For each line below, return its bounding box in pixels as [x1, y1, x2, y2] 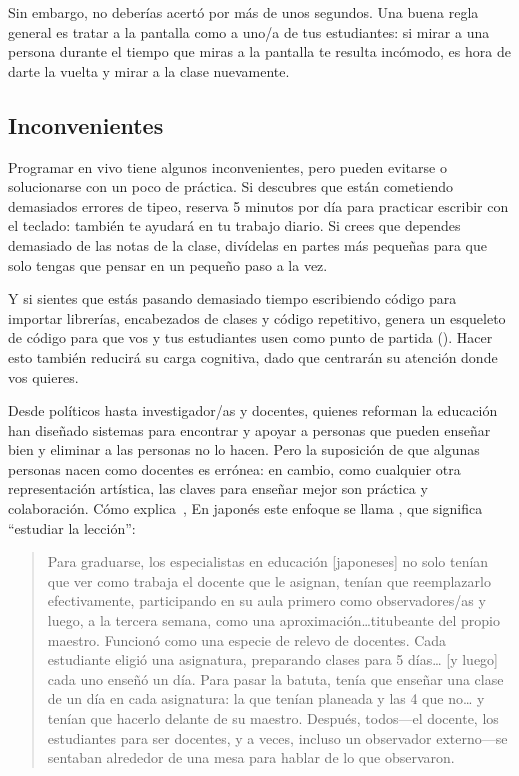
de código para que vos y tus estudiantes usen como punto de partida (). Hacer [8, 327, 493, 348]
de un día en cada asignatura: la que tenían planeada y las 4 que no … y [47, 688, 485, 709]
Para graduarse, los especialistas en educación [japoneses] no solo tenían [47, 551, 489, 572]
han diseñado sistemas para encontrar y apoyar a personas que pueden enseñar [8, 419, 491, 440]
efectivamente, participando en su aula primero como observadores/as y [47, 590, 486, 611]
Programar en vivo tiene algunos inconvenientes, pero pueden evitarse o [8, 156, 447, 177]
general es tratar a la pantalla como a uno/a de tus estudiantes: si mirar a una [8, 21, 490, 42]
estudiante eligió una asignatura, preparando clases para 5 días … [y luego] [47, 649, 498, 670]
